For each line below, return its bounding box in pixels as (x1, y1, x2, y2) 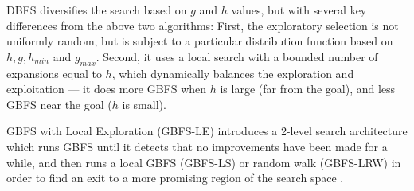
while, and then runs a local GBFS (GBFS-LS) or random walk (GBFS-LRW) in (6, 154, 401, 170)
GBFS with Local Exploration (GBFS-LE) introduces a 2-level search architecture (6, 123, 408, 139)
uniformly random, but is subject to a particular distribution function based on (6, 33, 393, 49)
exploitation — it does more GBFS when (6, 80, 207, 97)
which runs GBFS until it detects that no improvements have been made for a (6, 138, 388, 154)
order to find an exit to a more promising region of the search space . (6, 170, 344, 186)
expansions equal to (6, 64, 102, 81)
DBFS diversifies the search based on (6, 2, 187, 18)
